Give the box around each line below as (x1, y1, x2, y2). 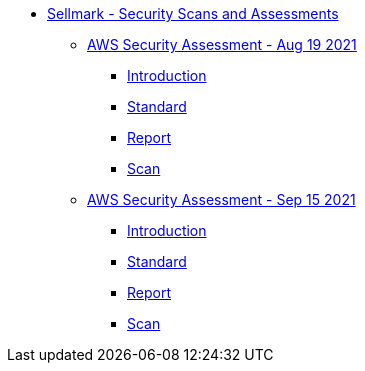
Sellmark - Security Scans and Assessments (47, 5, 339, 22)
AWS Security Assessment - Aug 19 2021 (87, 36, 357, 53)
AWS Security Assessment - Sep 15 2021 (87, 191, 356, 208)
